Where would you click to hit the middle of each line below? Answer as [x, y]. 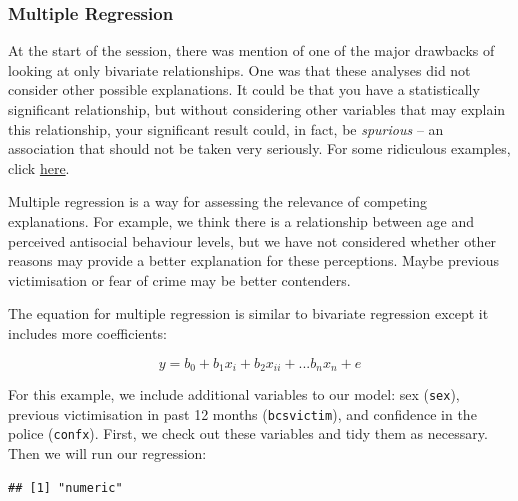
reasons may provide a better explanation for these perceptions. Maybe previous [254, 260]
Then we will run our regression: [107, 452]
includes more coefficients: [87, 332]
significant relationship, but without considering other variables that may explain [257, 109]
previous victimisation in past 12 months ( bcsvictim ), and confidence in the [242, 413]
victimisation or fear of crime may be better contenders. [179, 279]
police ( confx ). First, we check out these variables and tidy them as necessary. [248, 433]
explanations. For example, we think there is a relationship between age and [241, 220]
